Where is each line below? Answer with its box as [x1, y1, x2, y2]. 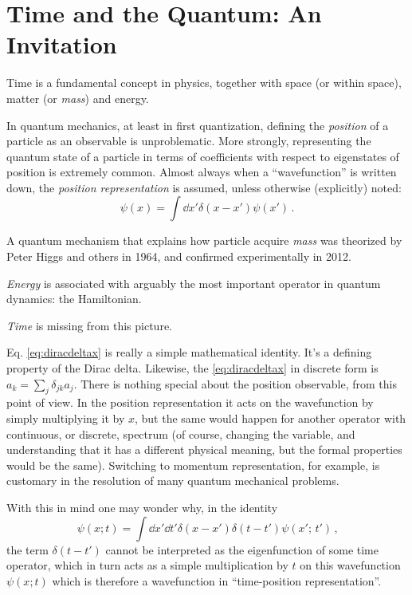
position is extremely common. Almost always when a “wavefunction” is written [6, 164, 397, 180]
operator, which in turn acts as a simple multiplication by [6, 557, 288, 573]
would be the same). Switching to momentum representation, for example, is [6, 456, 380, 473]
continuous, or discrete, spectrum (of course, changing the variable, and [6, 425, 355, 442]
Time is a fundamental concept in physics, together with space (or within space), [6, 74, 402, 91]
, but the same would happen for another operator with [134, 410, 406, 427]
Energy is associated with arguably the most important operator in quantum [6, 274, 381, 291]
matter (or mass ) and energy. [6, 89, 149, 106]
